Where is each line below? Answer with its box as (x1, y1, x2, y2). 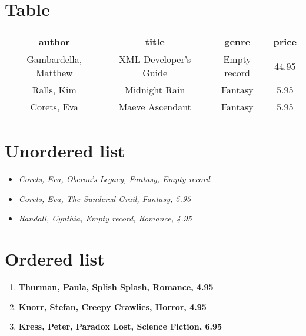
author (38, 35, 70, 49)
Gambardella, (26, 52, 82, 66)
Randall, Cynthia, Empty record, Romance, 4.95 (18, 212, 192, 224)
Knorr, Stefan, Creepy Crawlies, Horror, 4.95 (18, 300, 207, 313)
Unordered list (5, 139, 125, 163)
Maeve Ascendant (118, 100, 191, 114)
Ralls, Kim (32, 83, 76, 97)
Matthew (35, 66, 73, 80)
